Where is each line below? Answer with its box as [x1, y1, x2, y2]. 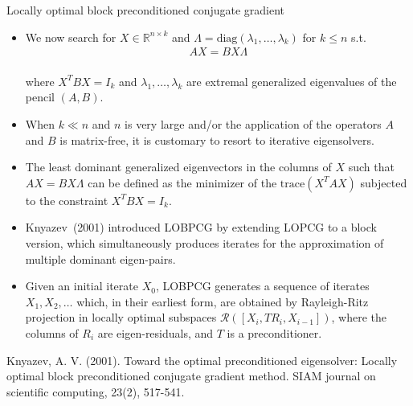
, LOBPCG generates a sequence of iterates [155, 277, 370, 294]
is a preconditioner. [227, 324, 322, 341]
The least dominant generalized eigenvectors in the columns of [25, 158, 332, 175]
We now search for [25, 28, 117, 45]
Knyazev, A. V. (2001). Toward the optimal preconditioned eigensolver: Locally [6, 351, 398, 368]
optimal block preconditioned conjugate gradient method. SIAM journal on [6, 367, 376, 384]
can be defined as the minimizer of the [88, 174, 277, 191]
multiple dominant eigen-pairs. [25, 250, 176, 267]
